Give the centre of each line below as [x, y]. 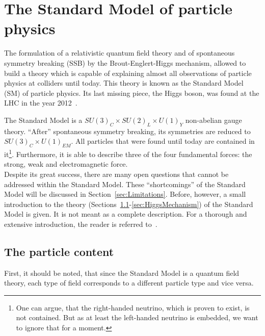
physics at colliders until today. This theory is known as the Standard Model [124, 83]
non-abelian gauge [214, 120]
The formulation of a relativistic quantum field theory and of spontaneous [120, 53]
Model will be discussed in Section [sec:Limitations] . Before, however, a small [125, 194]
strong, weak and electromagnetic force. [66, 164]
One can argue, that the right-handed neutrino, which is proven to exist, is [133, 307]
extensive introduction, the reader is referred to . [81, 224]
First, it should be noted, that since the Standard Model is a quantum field [122, 273]
